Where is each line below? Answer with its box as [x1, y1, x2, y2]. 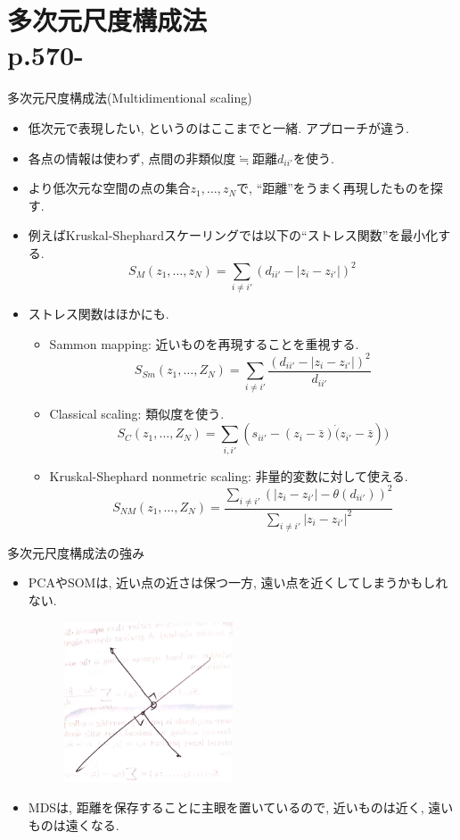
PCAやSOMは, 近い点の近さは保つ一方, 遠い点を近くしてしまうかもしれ [28, 573, 448, 592]
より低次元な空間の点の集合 [28, 179, 191, 197]
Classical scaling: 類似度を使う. [49, 403, 225, 422]
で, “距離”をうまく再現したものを [236, 179, 431, 197]
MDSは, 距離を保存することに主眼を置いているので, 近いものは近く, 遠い [28, 798, 454, 817]
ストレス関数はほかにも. [28, 304, 169, 323]
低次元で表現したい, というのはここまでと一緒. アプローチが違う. [28, 118, 409, 137]
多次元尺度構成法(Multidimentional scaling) [7, 88, 252, 107]
